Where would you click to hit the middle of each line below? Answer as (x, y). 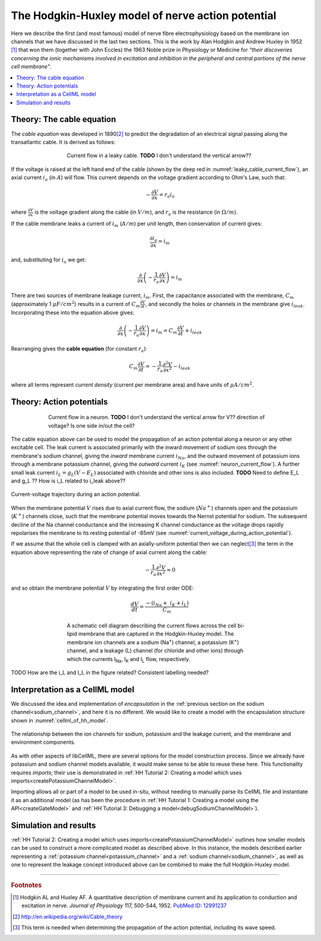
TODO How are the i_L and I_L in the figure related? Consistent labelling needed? (110, 672)
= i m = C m (164, 331)
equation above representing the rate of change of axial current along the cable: (109, 552)
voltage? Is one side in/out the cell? (92, 425)
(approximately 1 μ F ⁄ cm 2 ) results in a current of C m (75, 304)
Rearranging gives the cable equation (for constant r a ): (79, 350)
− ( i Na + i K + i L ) (167, 603)
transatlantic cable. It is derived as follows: (63, 142)
